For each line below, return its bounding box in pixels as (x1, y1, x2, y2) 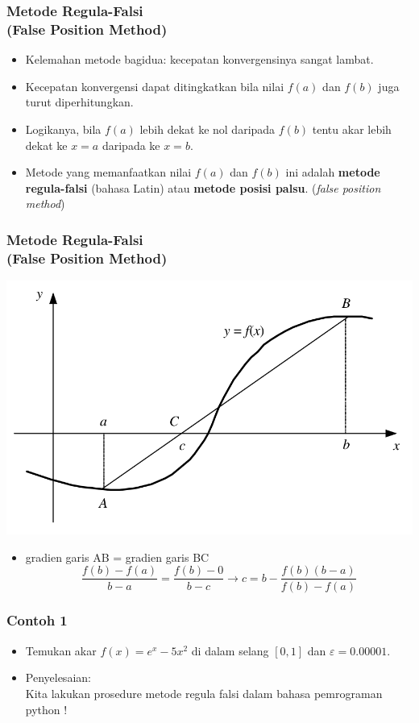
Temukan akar (25, 642, 97, 659)
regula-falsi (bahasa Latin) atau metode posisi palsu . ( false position (25, 179, 381, 196)
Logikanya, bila (25, 120, 102, 137)
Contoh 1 (6, 610, 68, 630)
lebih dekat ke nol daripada (139, 120, 276, 137)
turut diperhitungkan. (25, 93, 134, 110)
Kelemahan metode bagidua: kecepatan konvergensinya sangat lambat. (25, 51, 374, 68)
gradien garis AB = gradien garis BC (25, 548, 209, 565)
